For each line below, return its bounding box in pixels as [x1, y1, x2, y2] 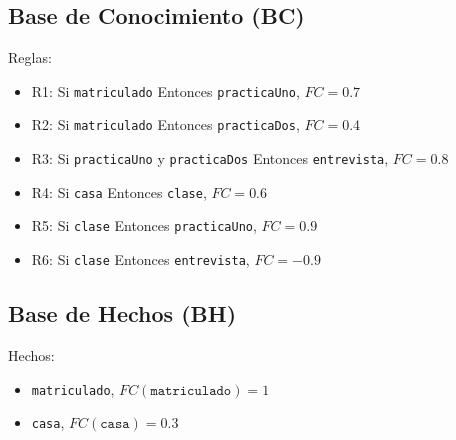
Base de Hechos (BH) [8, 298, 237, 329]
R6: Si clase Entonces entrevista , [31, 249, 250, 270]
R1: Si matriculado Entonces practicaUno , [31, 80, 300, 101]
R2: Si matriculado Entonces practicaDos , [31, 114, 300, 135]
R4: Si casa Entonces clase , [31, 181, 207, 202]
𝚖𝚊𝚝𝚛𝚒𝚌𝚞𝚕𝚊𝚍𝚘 [150, 383, 232, 398]
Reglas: [8, 47, 52, 68]
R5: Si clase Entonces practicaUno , [31, 215, 257, 236]
